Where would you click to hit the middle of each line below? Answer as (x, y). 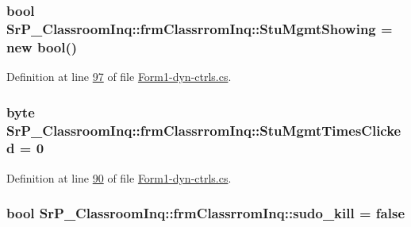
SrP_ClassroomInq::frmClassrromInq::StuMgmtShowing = (200, 28)
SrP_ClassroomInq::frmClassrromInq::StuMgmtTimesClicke (204, 130)
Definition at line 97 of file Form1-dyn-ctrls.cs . (119, 77)
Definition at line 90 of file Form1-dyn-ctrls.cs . (119, 177)
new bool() (42, 46)
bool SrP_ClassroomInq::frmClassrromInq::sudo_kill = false (206, 213)
